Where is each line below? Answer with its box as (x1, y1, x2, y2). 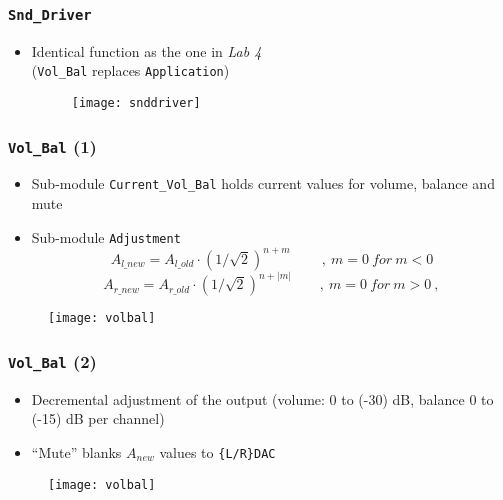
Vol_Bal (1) (8, 133, 97, 158)
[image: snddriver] (71, 96, 201, 111)
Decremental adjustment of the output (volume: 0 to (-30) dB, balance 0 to (31, 388, 494, 409)
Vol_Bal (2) (8, 348, 97, 373)
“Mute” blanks (31, 441, 122, 462)
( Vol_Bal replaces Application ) (31, 60, 230, 81)
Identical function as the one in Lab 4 (31, 40, 262, 61)
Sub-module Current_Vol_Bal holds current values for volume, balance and (31, 173, 495, 194)
